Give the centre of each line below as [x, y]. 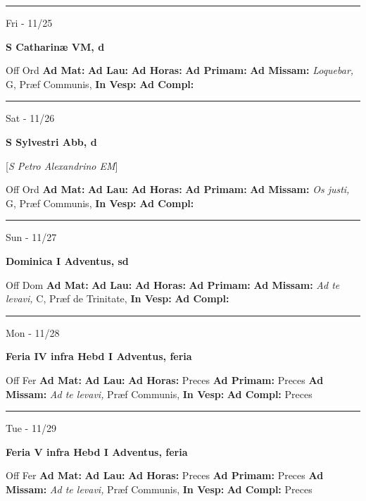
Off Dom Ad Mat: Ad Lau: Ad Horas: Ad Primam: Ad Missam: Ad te [173, 284]
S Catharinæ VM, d [55, 46]
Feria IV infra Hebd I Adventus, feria [99, 356]
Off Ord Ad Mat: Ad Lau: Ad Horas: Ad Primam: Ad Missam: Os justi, [178, 189]
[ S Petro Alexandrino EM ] [62, 165]
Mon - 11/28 [33, 332]
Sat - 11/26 [30, 118]
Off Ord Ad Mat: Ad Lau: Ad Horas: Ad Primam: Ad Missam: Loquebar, [180, 70]
